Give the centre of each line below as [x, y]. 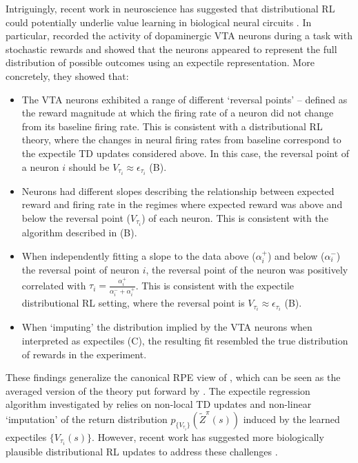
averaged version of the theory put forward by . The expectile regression [158, 390]
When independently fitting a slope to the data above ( [139, 255]
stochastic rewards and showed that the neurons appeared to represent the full [171, 49]
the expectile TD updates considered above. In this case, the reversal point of [186, 153]
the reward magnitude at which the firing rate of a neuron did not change [178, 113]
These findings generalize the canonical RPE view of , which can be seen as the [173, 377]
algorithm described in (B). [79, 232]
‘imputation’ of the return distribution [87, 419]
